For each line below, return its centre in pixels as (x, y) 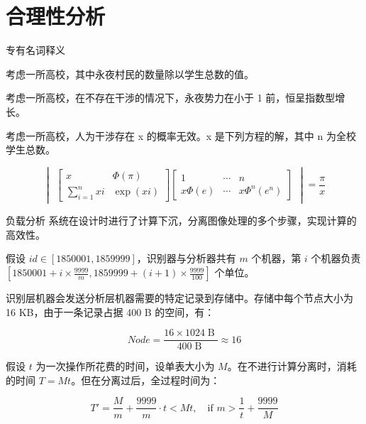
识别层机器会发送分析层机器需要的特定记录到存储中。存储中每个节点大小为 (179, 298)
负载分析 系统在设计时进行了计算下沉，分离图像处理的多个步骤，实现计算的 (181, 221)
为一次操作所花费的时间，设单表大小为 (125, 366)
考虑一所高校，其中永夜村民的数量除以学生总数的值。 (130, 74)
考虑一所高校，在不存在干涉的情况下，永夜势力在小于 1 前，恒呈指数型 (171, 98)
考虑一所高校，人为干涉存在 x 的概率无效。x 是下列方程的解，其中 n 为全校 (181, 135)
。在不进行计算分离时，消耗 (292, 366)
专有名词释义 (35, 50)
